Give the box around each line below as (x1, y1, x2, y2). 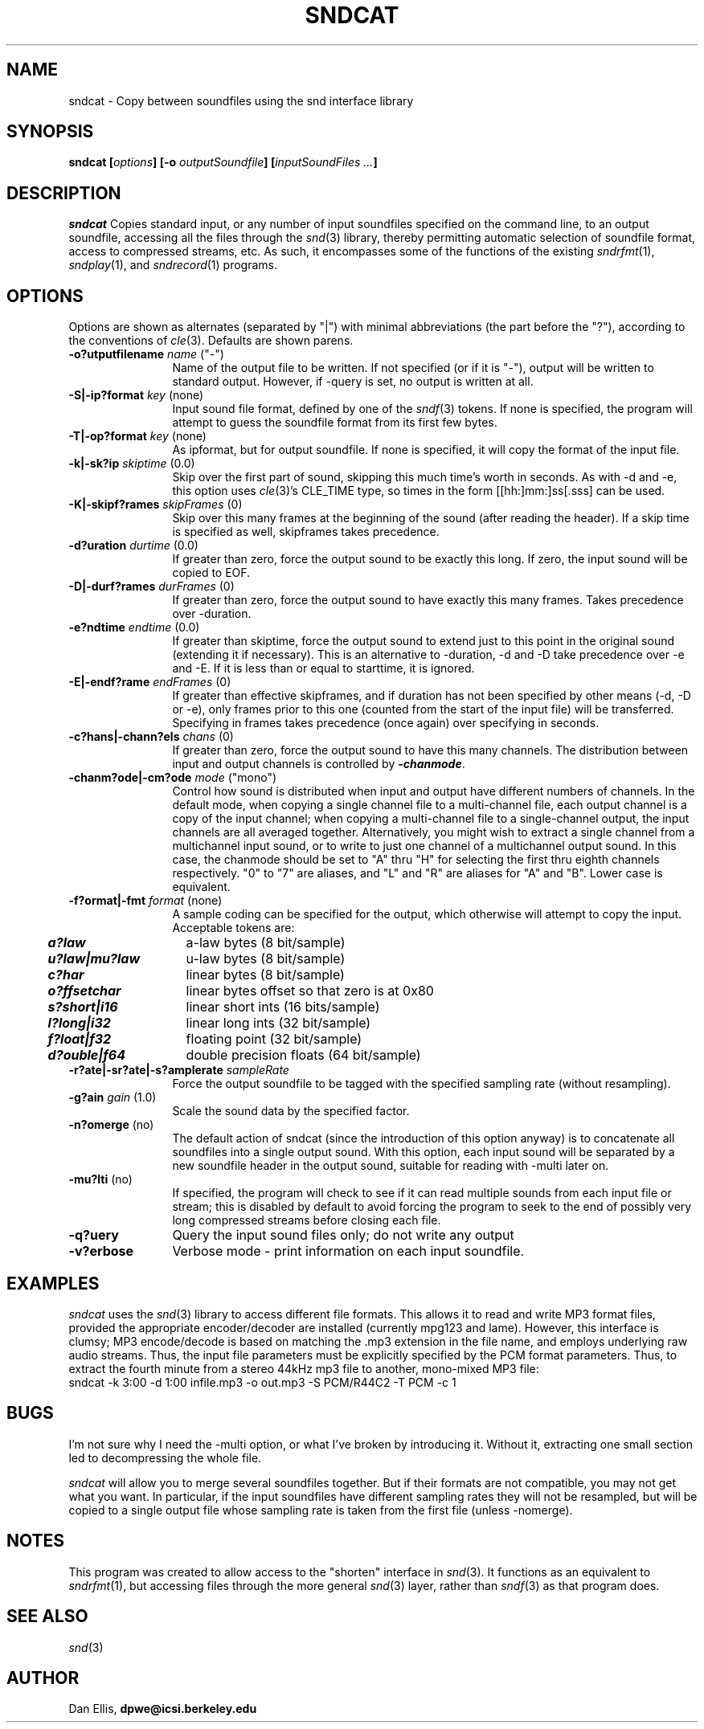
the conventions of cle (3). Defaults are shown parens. (68, 333, 354, 348)
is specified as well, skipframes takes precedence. (172, 525, 440, 539)
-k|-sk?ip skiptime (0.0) (68, 456, 195, 471)
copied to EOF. (172, 566, 251, 580)
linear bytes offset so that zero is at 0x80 (186, 983, 434, 999)
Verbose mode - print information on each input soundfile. (172, 1243, 525, 1260)
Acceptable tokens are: (172, 921, 295, 935)
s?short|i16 (47, 999, 118, 1016)
